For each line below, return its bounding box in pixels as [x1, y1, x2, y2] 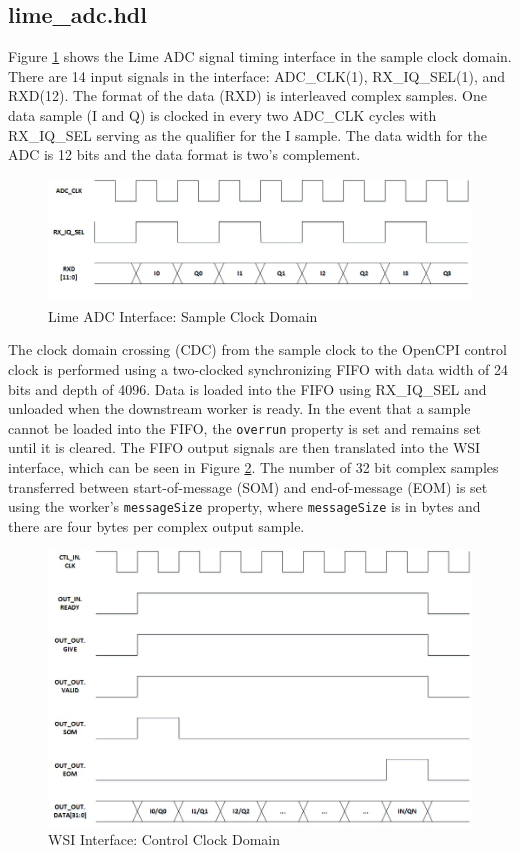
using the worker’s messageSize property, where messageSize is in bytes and [8, 496, 481, 517]
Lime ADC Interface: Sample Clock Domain [48, 305, 318, 326]
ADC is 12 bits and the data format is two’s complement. [8, 144, 361, 165]
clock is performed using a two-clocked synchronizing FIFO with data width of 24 [8, 358, 509, 379]
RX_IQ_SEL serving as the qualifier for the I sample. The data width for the [8, 124, 487, 145]
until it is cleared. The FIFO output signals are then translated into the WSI [8, 437, 481, 458]
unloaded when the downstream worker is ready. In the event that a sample [8, 398, 471, 419]
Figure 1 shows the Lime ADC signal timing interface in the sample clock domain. [8, 46, 512, 67]
